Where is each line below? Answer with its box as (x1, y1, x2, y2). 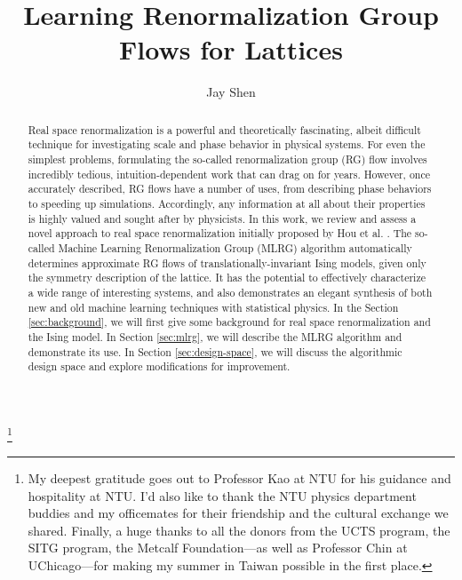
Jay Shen (206, 83, 256, 101)
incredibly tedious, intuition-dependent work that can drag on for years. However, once (28, 166, 430, 181)
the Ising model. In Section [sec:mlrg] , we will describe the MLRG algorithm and (28, 329, 402, 344)
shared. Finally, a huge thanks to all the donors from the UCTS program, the (28, 520, 450, 539)
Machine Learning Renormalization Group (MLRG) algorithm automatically (58, 240, 412, 255)
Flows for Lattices (119, 31, 343, 68)
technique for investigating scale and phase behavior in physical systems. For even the (28, 137, 426, 152)
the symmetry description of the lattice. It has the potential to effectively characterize (28, 270, 426, 285)
